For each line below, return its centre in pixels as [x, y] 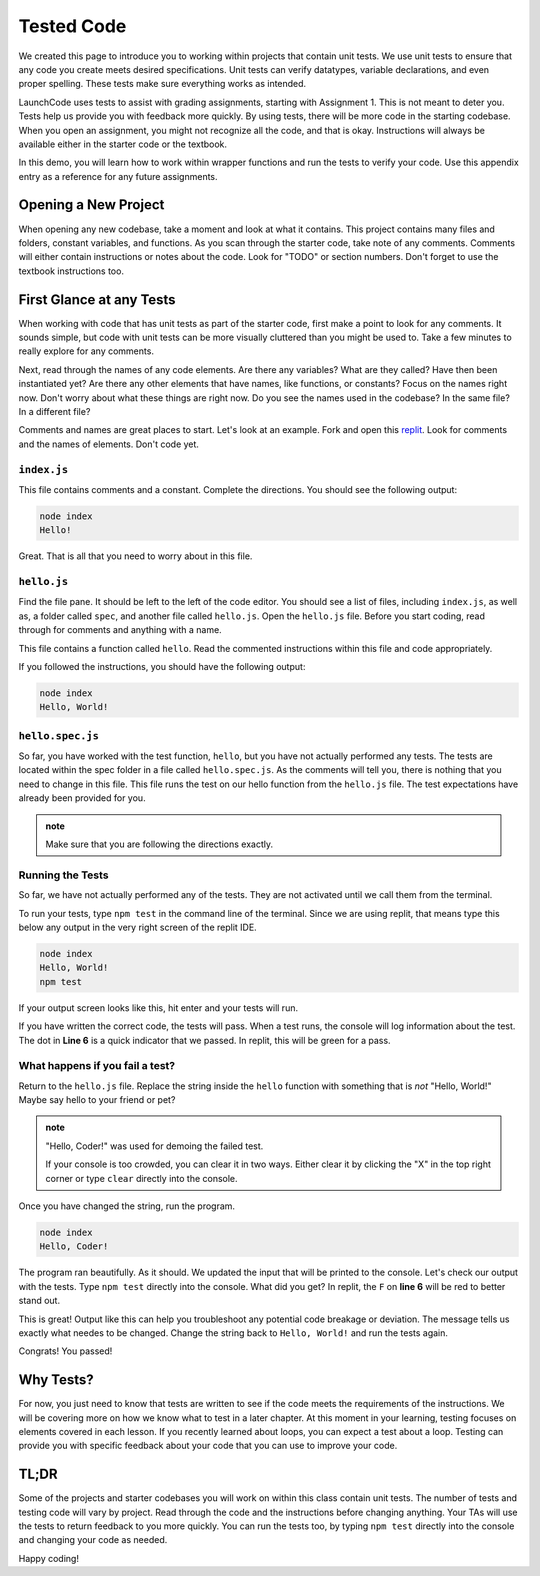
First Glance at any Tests [97, 299]
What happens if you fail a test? [96, 1066]
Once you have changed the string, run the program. [126, 1206]
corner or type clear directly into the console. [142, 1178]
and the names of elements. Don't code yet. [109, 444]
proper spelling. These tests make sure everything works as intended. [162, 84]
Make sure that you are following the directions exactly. [159, 844]
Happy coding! [49, 1558]
